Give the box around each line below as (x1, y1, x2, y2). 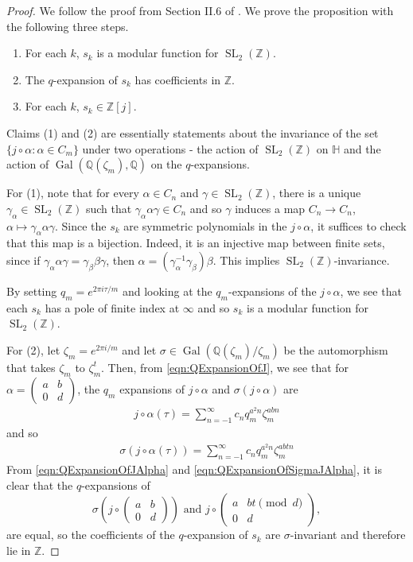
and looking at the (122, 282, 212, 299)
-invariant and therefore (290, 526, 406, 543)
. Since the (54, 217, 107, 234)
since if (6, 251, 41, 268)
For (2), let (6, 341, 60, 358)
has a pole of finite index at (45, 299, 180, 316)
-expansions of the (228, 282, 317, 299)
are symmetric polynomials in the (123, 217, 287, 234)
